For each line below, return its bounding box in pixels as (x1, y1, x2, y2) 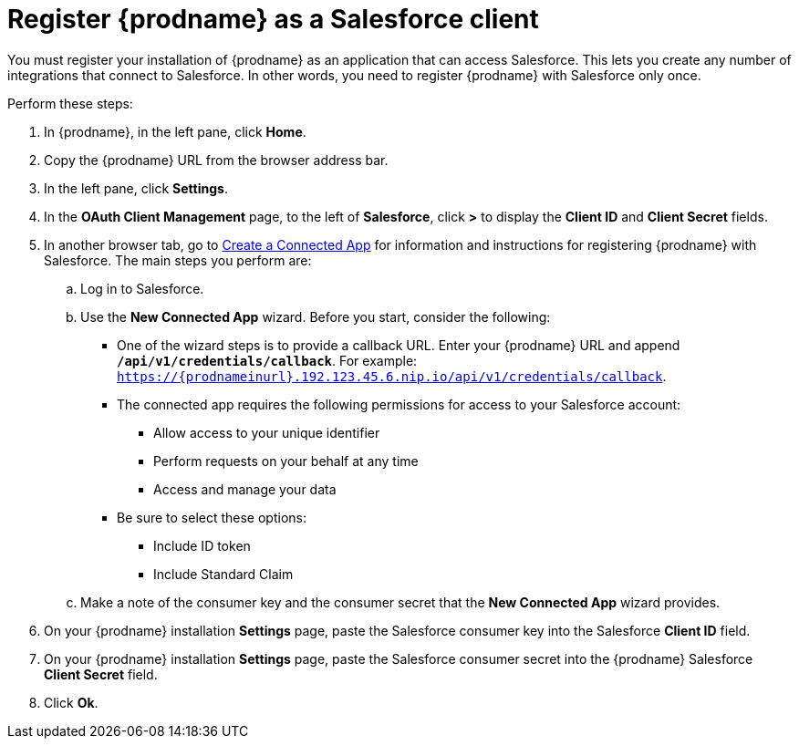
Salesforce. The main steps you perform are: (44, 252, 312, 268)
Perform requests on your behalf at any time (153, 452, 419, 469)
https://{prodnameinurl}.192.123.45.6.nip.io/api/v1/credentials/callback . (117, 368, 667, 384)
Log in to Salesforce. (80, 280, 204, 296)
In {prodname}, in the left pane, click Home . (44, 123, 306, 140)
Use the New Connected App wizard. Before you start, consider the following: (80, 308, 551, 325)
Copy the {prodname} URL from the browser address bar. (44, 151, 389, 168)
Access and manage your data (153, 481, 337, 497)
